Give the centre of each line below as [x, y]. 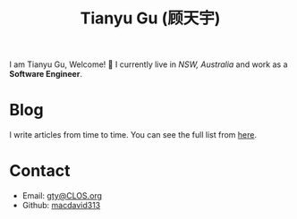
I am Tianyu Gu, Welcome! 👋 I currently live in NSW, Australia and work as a [148, 64]
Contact [40, 171]
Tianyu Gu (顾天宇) [150, 18]
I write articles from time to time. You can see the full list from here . [133, 135]
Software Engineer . [46, 74]
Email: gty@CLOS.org [62, 196]
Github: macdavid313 [61, 206]
